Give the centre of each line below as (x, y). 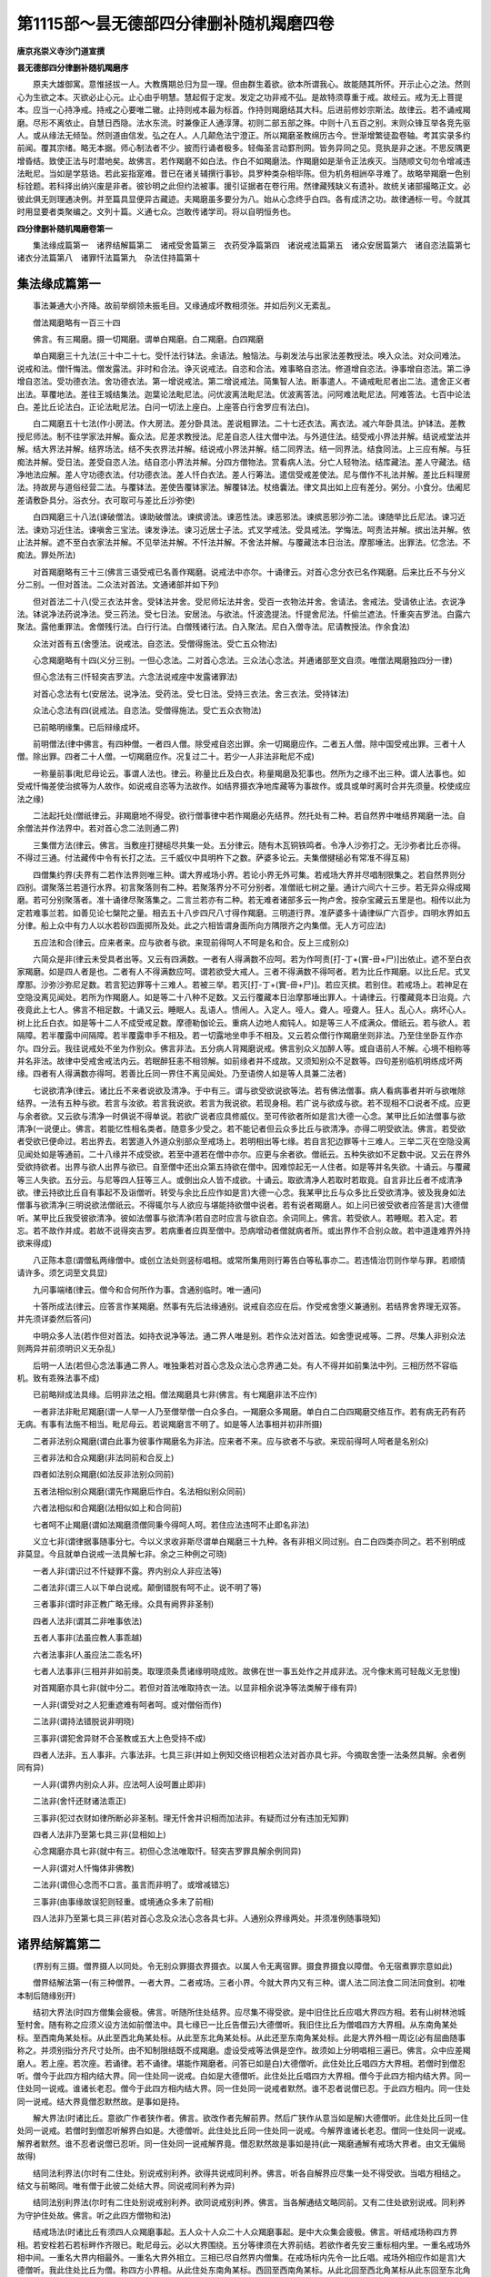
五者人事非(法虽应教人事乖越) (87, 1638)
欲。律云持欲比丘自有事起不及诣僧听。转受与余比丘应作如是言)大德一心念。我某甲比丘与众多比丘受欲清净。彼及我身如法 (241, 1192)
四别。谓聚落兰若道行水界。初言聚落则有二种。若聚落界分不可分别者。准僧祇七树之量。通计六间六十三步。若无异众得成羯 (244, 887)
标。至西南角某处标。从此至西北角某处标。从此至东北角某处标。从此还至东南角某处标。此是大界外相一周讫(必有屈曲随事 (241, 2037)
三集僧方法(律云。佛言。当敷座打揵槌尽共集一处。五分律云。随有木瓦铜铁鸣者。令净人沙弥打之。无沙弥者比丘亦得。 (249, 845)
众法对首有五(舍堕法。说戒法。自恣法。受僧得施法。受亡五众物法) (155, 643)
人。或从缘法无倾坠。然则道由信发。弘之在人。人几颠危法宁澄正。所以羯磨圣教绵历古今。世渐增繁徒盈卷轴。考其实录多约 (244, 135)
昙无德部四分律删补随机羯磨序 (73, 67)
